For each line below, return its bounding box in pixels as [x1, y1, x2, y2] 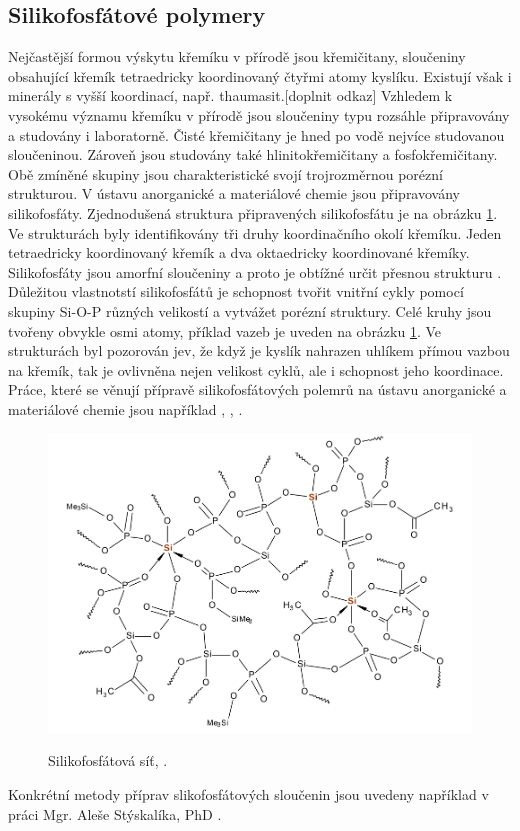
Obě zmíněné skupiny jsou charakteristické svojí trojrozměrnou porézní [8, 163, 443, 184]
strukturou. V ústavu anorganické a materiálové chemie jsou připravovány [8, 183, 460, 204]
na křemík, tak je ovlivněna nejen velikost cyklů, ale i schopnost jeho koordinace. [8, 359, 504, 380]
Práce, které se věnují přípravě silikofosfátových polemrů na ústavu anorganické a [8, 379, 507, 400]
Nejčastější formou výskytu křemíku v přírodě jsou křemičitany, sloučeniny [8, 46, 466, 67]
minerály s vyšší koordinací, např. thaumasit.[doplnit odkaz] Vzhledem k [8, 85, 453, 106]
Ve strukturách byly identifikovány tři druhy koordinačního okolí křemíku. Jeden [8, 222, 502, 243]
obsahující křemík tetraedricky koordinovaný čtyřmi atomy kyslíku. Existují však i [8, 65, 512, 86]
